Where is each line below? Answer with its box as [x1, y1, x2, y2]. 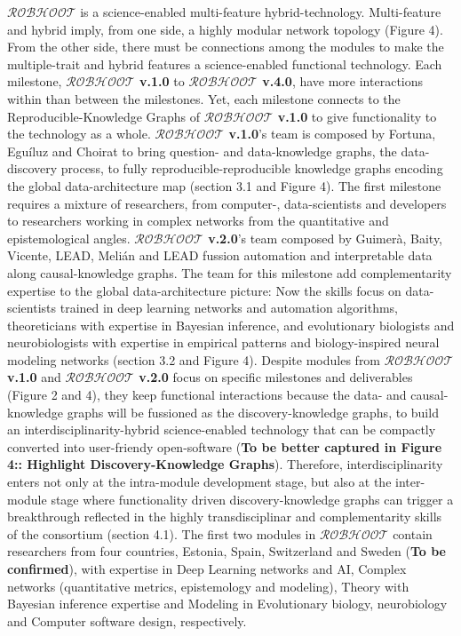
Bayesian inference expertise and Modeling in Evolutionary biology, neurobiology [7, 594, 448, 613]
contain [393, 524, 433, 543]
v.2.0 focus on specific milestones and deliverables [139, 368, 413, 386]
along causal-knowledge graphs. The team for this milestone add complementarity [7, 263, 452, 282]
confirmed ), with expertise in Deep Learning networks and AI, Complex [7, 560, 407, 577]
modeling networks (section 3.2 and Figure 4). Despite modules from [7, 350, 381, 369]
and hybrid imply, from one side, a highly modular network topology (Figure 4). [7, 20, 443, 38]
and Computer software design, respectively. [7, 611, 247, 630]
